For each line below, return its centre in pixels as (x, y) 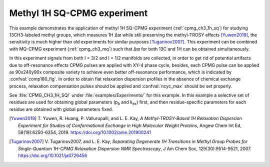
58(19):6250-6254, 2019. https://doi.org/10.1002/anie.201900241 (84, 132)
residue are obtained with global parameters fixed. (61, 109)
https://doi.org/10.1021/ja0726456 (53, 155)
